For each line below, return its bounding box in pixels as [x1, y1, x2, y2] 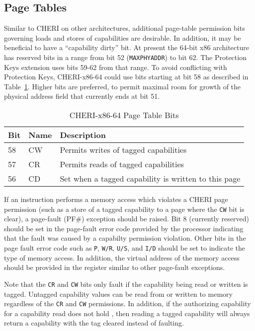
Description [60, 129, 106, 141]
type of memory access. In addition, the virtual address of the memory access [4, 252, 240, 263]
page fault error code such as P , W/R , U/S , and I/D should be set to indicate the [4, 243, 246, 253]
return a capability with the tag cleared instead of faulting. [4, 318, 184, 328]
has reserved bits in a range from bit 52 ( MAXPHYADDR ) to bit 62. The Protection [4, 52, 247, 62]
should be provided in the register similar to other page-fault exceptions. [4, 262, 225, 272]
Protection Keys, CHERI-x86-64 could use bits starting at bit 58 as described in [4, 71, 249, 82]
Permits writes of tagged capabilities [60, 144, 187, 156]
